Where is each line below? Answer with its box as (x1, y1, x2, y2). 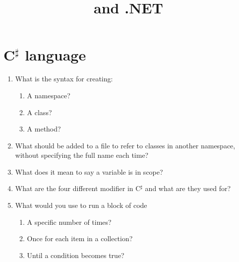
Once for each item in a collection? (27, 233, 133, 244)
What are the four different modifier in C (15, 183, 141, 194)
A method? (27, 124, 61, 134)
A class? (27, 107, 52, 117)
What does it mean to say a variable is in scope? (15, 166, 163, 177)
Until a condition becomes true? (27, 250, 124, 260)
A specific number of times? (27, 216, 112, 227)
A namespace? (27, 90, 70, 100)
